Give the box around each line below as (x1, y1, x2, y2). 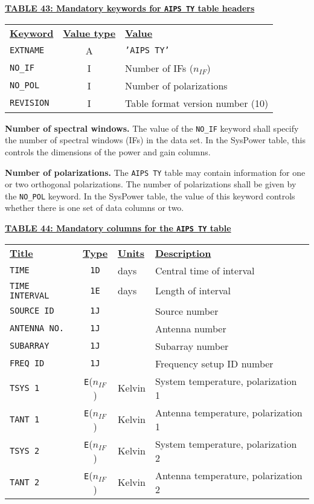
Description (155, 245, 211, 260)
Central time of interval (155, 263, 255, 277)
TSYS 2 (10, 445, 40, 456)
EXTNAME (10, 45, 45, 56)
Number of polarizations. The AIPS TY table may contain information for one (5, 166, 306, 178)
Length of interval (155, 283, 231, 298)
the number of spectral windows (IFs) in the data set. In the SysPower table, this (5, 134, 306, 146)
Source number (155, 303, 219, 318)
